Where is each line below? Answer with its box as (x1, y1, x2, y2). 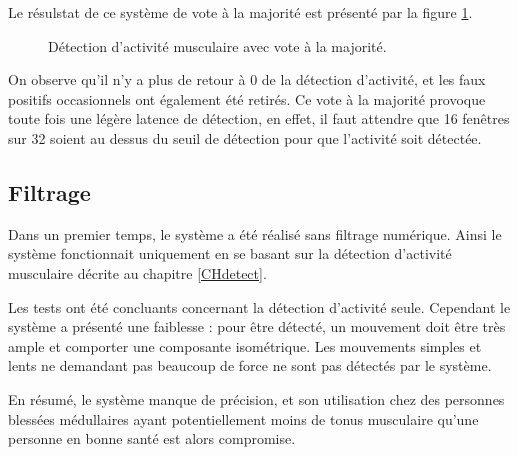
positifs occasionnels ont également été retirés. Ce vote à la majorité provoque (8, 88, 486, 109)
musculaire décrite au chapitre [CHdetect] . (8, 262, 267, 283)
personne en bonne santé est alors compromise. (8, 428, 296, 449)
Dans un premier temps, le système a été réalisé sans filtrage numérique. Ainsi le (8, 223, 502, 244)
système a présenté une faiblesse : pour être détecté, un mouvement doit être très (8, 316, 506, 337)
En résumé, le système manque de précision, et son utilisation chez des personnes (8, 388, 505, 409)
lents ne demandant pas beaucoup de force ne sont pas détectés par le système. (8, 355, 492, 376)
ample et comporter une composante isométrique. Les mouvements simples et (8, 335, 482, 356)
